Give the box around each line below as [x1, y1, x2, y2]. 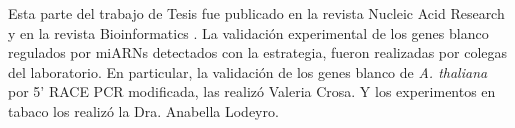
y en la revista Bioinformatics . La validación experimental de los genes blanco [8, 22, 489, 43]
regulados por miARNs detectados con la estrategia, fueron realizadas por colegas [8, 42, 508, 63]
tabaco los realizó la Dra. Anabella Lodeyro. [8, 100, 279, 121]
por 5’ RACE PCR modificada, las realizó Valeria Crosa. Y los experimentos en [8, 81, 496, 102]
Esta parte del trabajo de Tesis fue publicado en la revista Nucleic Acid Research [8, 3, 505, 23]
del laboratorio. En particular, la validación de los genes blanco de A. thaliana [8, 61, 488, 82]
